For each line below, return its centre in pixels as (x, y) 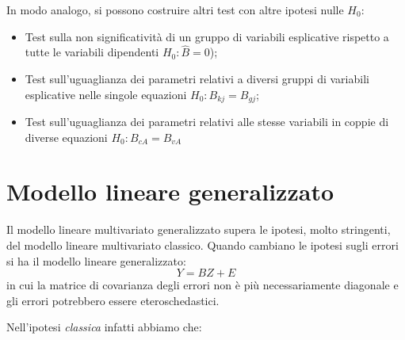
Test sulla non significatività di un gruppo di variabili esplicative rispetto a (207, 36)
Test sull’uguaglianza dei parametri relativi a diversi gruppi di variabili (197, 78)
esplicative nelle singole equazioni (106, 94)
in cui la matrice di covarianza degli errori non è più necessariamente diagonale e (202, 285)
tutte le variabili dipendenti (92, 52)
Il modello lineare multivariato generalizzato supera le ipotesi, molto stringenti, (199, 229)
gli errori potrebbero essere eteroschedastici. (113, 300)
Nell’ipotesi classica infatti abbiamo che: (104, 327)
